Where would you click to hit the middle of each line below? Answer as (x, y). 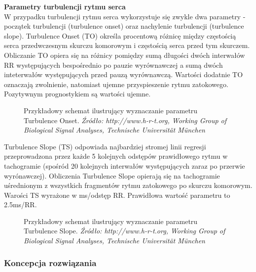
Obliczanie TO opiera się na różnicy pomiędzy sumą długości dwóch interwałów (125, 55)
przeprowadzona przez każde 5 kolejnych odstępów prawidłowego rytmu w (116, 156)
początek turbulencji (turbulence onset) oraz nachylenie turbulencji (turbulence (124, 26)
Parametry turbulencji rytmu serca (65, 6)
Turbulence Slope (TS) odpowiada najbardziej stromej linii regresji (105, 146)
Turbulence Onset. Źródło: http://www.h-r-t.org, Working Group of (125, 120)
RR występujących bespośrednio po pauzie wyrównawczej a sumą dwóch (113, 65)
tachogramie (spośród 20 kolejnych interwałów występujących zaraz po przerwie (125, 165)
